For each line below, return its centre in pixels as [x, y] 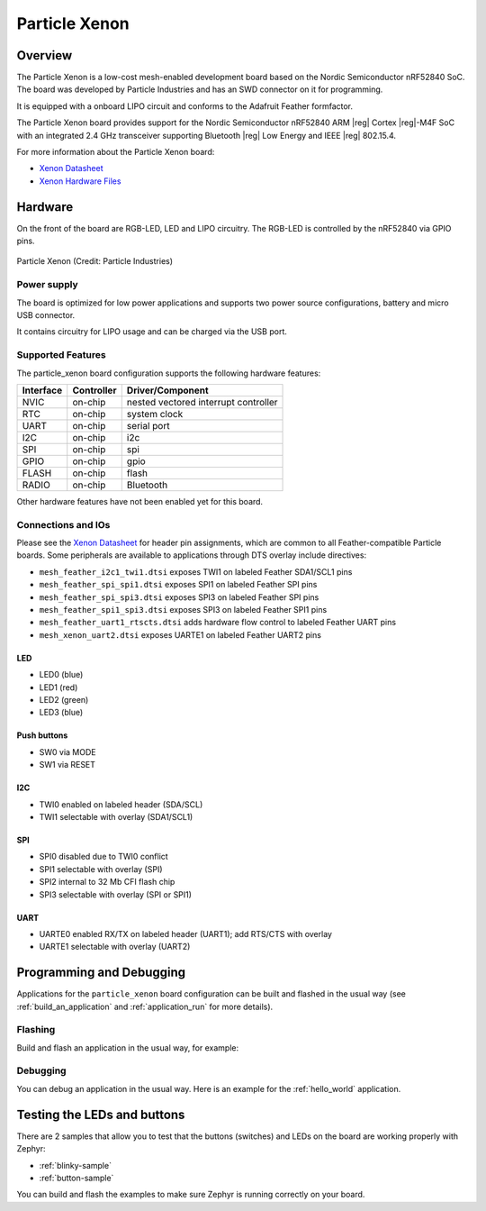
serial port [148, 425]
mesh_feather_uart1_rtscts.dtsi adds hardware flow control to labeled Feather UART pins [217, 623]
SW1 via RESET [67, 765]
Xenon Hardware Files [80, 181]
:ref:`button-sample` [76, 1178]
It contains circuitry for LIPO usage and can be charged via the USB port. [152, 332]
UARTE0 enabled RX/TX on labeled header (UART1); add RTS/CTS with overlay [186, 933]
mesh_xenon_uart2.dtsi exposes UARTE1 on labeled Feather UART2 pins [180, 634]
